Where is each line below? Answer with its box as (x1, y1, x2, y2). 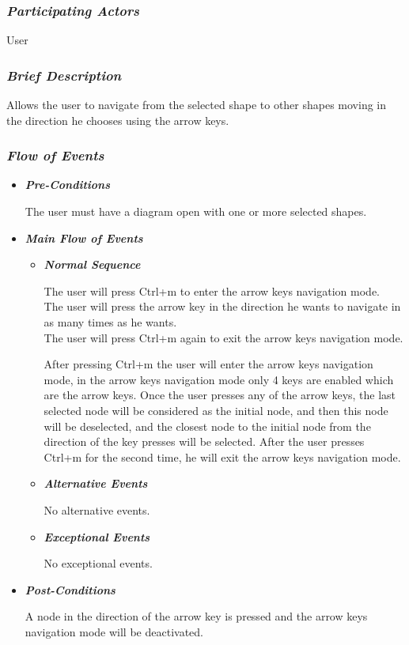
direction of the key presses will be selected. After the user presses (44, 433, 365, 450)
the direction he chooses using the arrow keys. (6, 111, 229, 128)
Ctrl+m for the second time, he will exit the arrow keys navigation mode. (44, 448, 401, 465)
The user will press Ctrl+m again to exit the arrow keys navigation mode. (44, 329, 403, 345)
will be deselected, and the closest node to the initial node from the (44, 417, 371, 434)
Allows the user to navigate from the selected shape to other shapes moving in (6, 96, 387, 113)
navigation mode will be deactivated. (25, 623, 203, 639)
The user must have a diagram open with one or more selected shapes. (25, 203, 367, 220)
